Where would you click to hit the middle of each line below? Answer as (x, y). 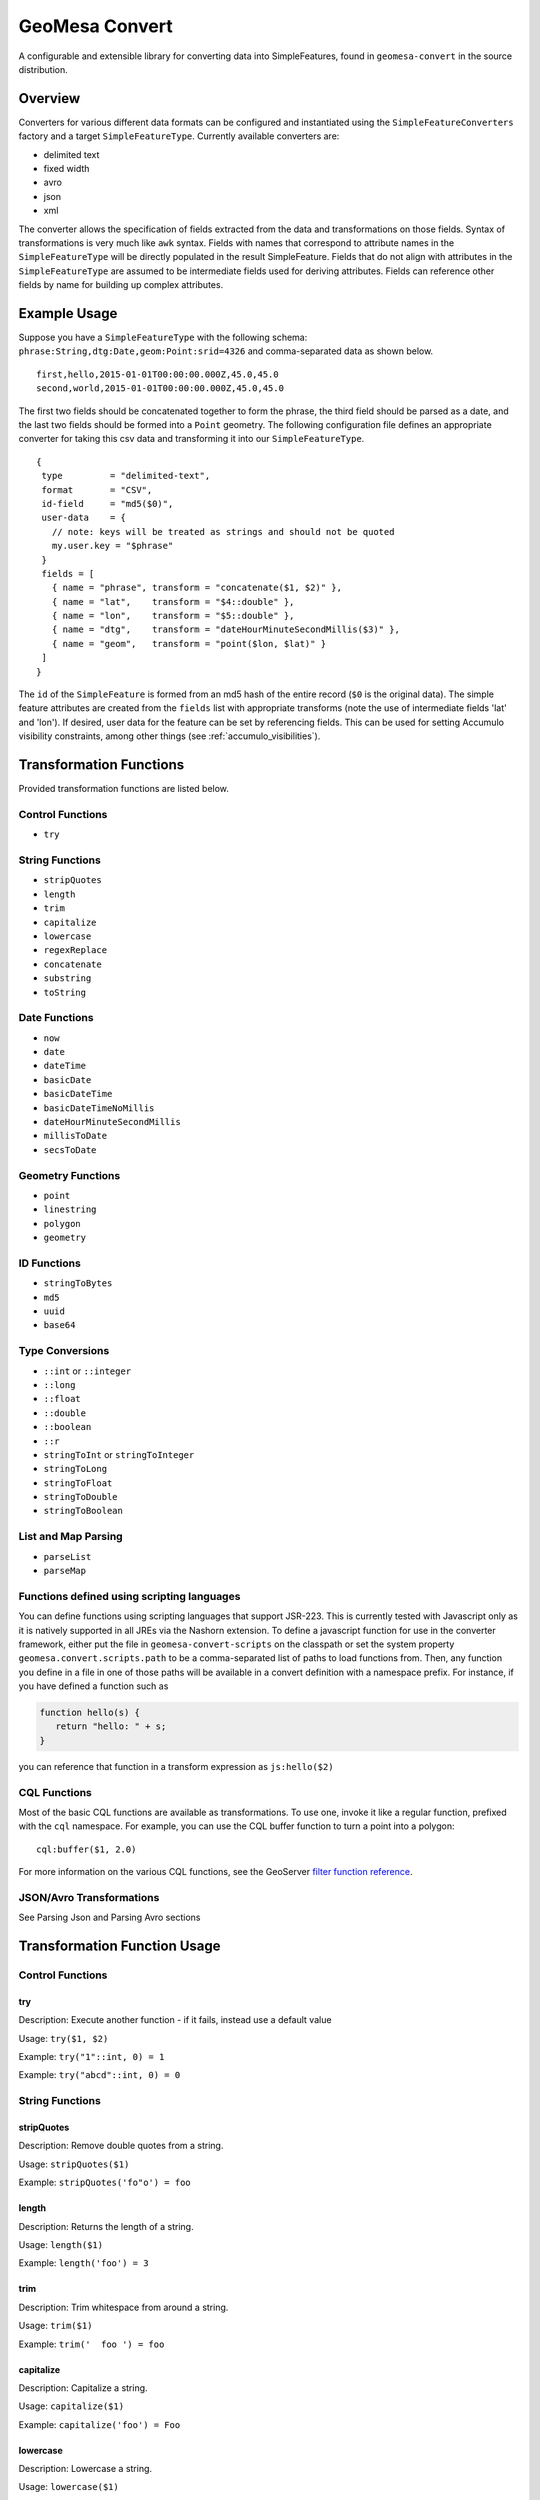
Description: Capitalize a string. (83, 2387)
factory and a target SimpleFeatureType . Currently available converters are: (179, 136)
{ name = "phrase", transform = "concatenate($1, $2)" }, (196, 588)
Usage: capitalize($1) (71, 2406)
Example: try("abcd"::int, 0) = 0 (99, 2075)
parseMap (65, 1570)
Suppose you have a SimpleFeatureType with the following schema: (163, 337)
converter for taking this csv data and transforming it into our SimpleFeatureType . (191, 439)
